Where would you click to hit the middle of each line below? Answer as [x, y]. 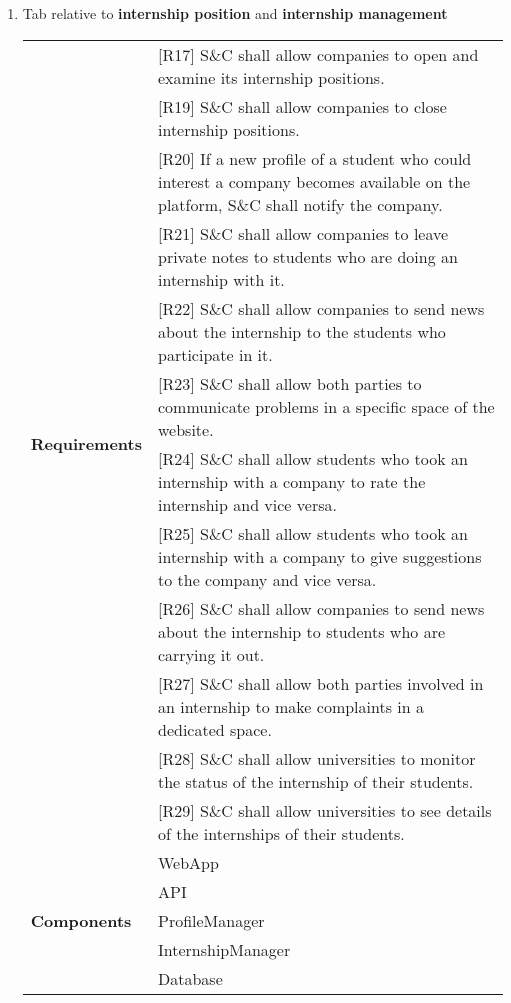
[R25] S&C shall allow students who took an [312, 533]
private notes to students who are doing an [307, 256]
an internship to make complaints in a [290, 706]
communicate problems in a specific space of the [326, 406]
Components [81, 920]
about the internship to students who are [301, 631]
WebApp [188, 862]
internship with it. [221, 279]
